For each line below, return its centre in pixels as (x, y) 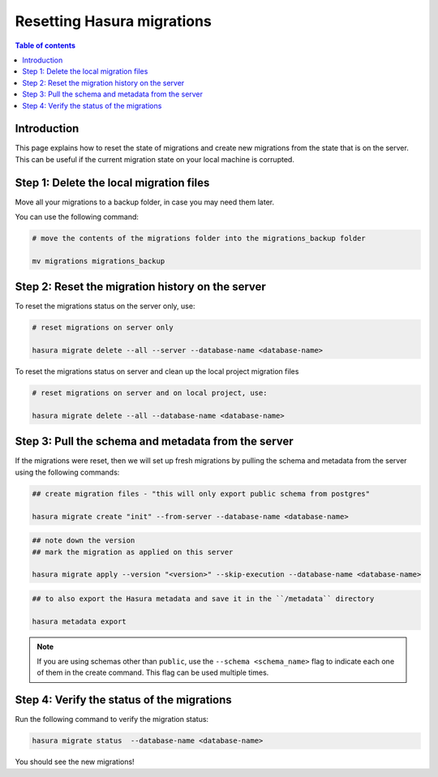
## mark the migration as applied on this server (133, 552)
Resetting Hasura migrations (114, 21)
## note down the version (84, 541)
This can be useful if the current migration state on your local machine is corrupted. (155, 159)
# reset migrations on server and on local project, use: (150, 393)
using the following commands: (67, 472)
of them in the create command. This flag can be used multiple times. (153, 672)
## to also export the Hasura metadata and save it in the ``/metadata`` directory (203, 599)
